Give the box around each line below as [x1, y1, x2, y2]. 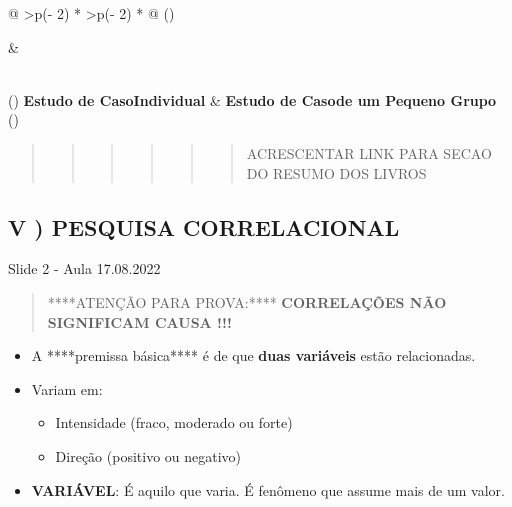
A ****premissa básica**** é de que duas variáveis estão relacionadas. [31, 345, 476, 366]
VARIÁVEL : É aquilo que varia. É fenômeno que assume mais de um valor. [31, 479, 505, 500]
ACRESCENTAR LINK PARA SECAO [246, 142, 492, 163]
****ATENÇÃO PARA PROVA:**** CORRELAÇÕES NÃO [47, 291, 447, 312]
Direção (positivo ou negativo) [55, 445, 242, 466]
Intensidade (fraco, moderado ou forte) [55, 412, 293, 433]
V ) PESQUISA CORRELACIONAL [8, 211, 400, 242]
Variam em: [31, 378, 103, 399]
